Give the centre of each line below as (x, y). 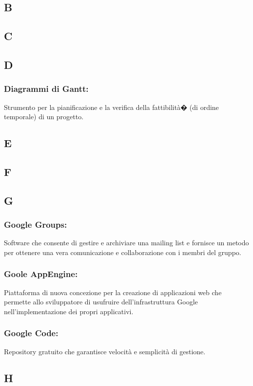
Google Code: (31, 333)
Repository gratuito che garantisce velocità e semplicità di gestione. (105, 351)
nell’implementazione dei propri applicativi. (69, 311)
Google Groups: (36, 225)
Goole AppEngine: (41, 274)
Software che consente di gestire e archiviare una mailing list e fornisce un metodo (126, 243)
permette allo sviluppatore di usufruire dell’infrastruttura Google (101, 302)
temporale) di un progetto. (44, 117)
